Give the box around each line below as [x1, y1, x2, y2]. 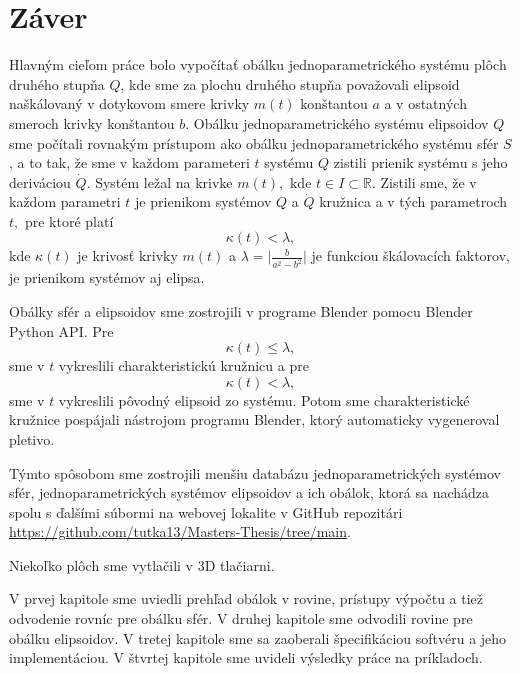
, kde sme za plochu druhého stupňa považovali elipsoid [120, 73, 460, 94]
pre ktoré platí [24, 210, 114, 231]
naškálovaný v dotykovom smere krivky [9, 93, 250, 114]
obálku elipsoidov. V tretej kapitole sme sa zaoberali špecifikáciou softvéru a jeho [9, 627, 507, 648]
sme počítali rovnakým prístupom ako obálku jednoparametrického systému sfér [9, 132, 499, 153]
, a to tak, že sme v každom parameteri [9, 152, 250, 173]
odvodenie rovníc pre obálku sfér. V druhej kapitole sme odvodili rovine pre [9, 608, 473, 629]
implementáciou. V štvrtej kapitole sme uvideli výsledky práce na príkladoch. [9, 647, 483, 668]
